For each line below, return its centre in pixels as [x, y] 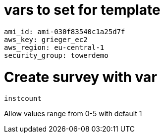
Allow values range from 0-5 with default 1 [73, 114]
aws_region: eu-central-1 [54, 47]
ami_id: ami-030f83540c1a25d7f [65, 31]
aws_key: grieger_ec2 [46, 39]
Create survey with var [81, 77]
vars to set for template [82, 10]
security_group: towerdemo [56, 55]
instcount [23, 99]
